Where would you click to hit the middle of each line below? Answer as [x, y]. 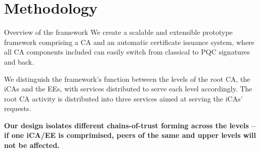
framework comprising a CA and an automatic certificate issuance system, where [129, 42]
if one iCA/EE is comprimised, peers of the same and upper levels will [130, 135]
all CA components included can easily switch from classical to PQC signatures [127, 52]
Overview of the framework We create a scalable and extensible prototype [118, 32]
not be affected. [32, 145]
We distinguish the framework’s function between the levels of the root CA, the [127, 79]
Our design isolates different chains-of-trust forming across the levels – [130, 125]
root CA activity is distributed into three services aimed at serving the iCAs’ [123, 98]
